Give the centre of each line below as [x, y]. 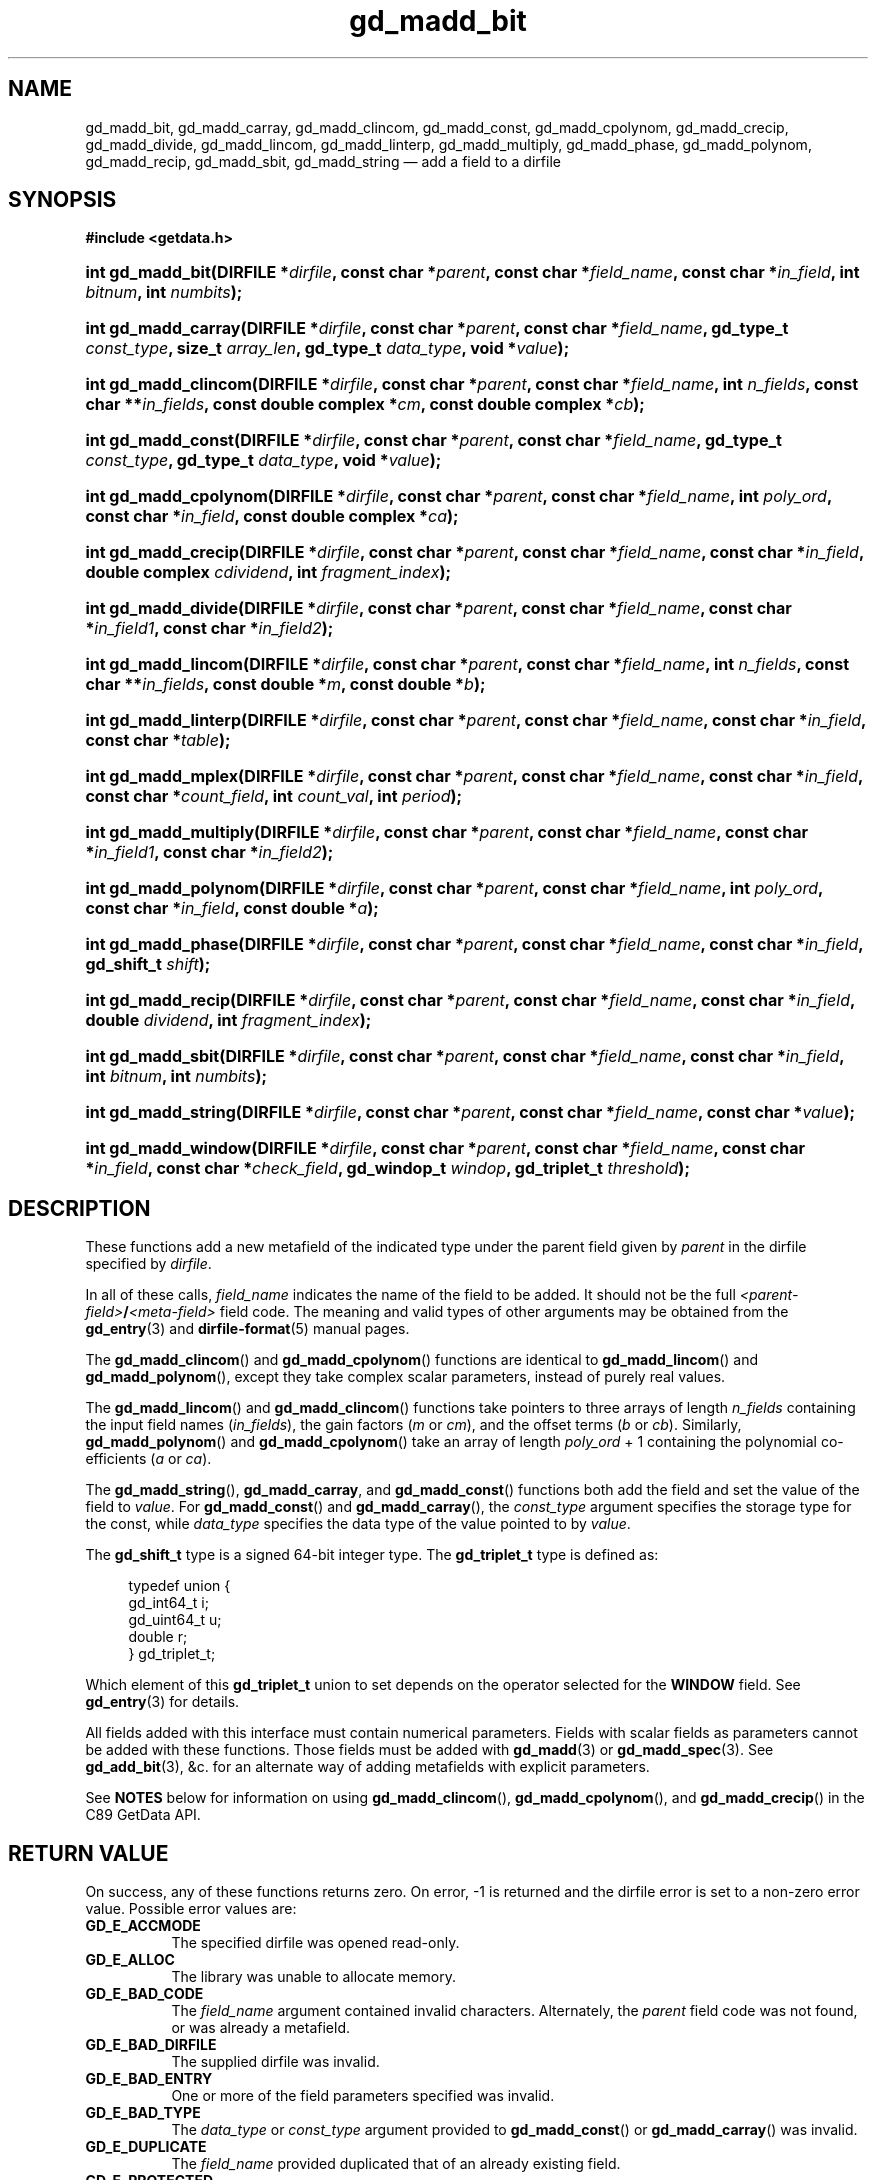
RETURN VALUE [88, 1853]
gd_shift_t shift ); [148, 964]
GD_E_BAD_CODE [144, 1994]
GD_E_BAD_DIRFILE [151, 2045]
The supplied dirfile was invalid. [275, 2062]
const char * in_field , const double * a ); [232, 908]
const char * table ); [158, 740]
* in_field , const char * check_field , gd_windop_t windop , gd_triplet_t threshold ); [387, 1168]
